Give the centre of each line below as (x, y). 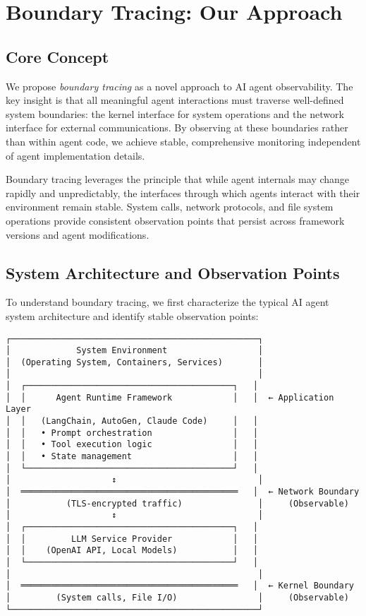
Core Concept (57, 56)
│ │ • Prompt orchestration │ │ (132, 433)
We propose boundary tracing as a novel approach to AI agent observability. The (179, 86)
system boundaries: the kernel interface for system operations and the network (175, 113)
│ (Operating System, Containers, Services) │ (135, 362)
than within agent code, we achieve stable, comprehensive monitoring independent (183, 141)
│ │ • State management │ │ (132, 457)
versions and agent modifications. (78, 234)
